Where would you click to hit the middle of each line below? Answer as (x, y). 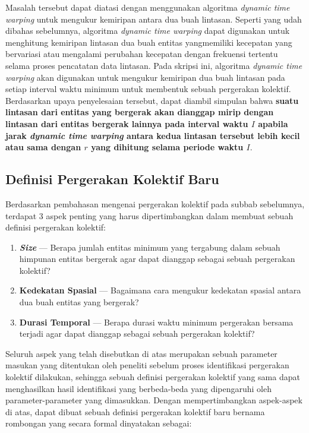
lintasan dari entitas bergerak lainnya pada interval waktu (127, 123)
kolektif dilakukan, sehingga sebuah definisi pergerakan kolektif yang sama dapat (153, 377)
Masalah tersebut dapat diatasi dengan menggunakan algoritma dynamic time (148, 7)
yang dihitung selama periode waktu (167, 147)
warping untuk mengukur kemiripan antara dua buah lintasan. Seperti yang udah (154, 19)
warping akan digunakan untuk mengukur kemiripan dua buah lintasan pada (145, 77)
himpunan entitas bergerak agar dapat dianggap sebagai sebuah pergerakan (157, 259)
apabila (273, 123)
